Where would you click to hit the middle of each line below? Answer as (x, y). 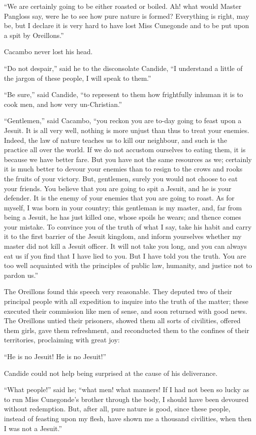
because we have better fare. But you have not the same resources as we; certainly (128, 159)
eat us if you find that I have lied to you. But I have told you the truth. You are (125, 255)
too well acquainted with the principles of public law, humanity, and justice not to (128, 265)
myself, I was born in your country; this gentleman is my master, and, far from (123, 207)
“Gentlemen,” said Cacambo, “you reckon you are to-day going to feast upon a (123, 120)
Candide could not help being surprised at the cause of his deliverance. (111, 373)
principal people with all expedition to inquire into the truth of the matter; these (126, 301)
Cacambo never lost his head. (48, 51)
